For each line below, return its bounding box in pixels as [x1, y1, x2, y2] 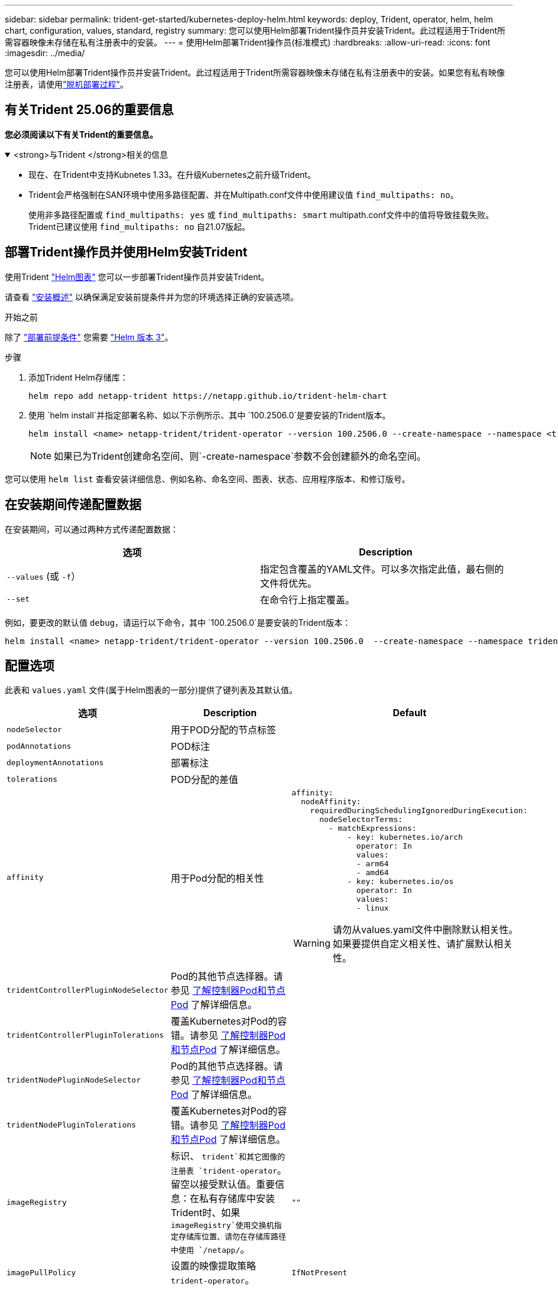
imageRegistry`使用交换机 [170, 1221, 274, 1230]
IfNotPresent [291, 1268, 348, 1277]
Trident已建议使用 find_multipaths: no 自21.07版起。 [28, 221, 251, 232]
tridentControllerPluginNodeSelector [7, 985, 168, 995]
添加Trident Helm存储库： [28, 372, 128, 382]
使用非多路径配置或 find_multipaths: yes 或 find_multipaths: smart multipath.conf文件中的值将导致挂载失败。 [28, 209, 494, 220]
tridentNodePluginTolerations [7, 1120, 137, 1129]
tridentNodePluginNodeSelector [7, 1075, 141, 1084]
